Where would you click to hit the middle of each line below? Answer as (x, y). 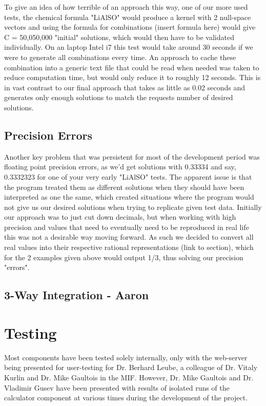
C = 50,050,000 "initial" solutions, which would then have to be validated (119, 37)
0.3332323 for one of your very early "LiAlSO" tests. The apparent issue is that (128, 176)
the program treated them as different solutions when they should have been (124, 187)
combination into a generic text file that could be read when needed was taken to (132, 67)
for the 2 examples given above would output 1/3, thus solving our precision (124, 257)
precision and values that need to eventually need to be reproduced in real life (127, 227)
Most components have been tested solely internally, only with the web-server (126, 357)
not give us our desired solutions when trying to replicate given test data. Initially (133, 207)
